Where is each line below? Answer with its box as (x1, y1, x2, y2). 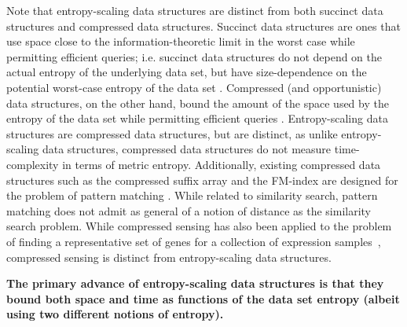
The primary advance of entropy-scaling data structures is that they (6, 275, 384, 292)
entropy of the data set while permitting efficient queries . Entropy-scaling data (6, 110, 388, 127)
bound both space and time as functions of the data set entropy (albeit (6, 290, 400, 307)
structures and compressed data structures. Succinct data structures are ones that (6, 17, 401, 34)
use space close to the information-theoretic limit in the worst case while (6, 33, 355, 50)
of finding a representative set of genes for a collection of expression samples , (6, 233, 381, 249)
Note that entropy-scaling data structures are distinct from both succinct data (6, 2, 383, 18)
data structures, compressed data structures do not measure (42, 141, 332, 157)
